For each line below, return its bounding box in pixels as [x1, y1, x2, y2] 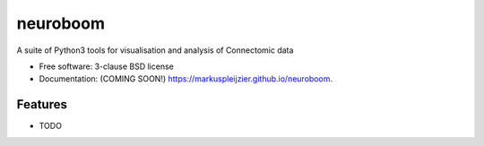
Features [16, 97, 67, 112]
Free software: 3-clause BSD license [39, 61, 174, 72]
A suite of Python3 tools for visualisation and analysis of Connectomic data [16, 45, 294, 56]
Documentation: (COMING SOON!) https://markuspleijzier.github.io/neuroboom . [39, 73, 333, 84]
